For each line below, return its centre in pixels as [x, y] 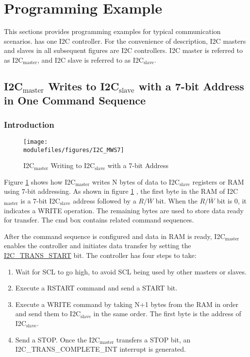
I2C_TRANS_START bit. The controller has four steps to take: [100, 255]
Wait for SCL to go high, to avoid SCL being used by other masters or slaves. [131, 271]
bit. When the [176, 200]
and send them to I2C [48, 314]
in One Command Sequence [75, 100]
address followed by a [105, 200]
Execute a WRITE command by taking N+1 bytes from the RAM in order [127, 304]
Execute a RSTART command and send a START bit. [96, 288]
